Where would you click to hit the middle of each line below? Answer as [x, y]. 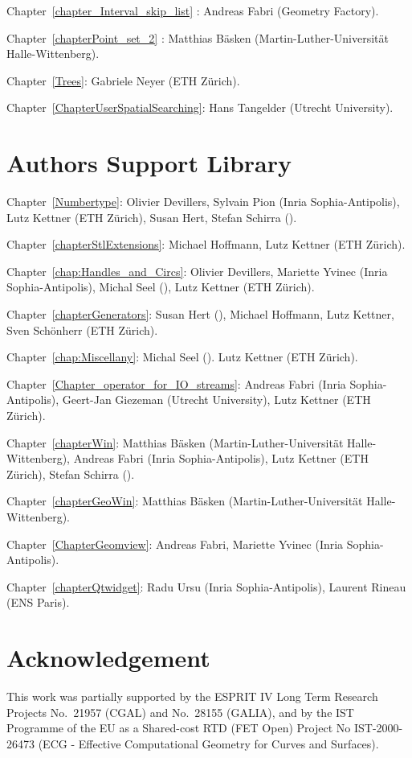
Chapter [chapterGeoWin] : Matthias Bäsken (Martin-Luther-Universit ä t [185, 501]
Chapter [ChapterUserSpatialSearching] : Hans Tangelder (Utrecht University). [200, 107]
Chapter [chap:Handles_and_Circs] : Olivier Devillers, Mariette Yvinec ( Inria [197, 271]
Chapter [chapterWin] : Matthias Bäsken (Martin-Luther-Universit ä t [175, 442]
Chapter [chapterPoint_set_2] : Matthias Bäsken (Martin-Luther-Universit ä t [198, 37]
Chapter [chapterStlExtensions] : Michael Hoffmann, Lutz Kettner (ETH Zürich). [206, 244]
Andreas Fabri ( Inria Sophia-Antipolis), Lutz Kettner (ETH [221, 458]
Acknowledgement [108, 658]
